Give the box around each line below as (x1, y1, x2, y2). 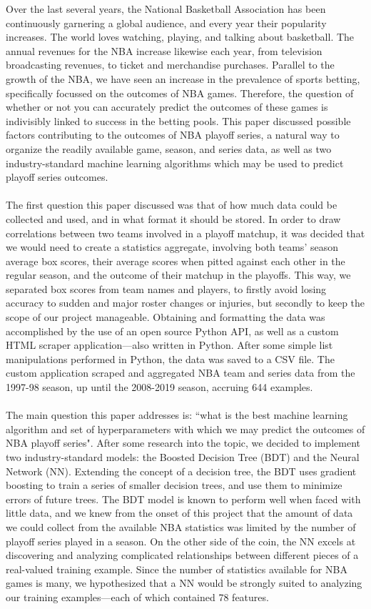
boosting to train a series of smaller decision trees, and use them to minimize (6, 477, 342, 492)
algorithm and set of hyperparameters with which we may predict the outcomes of (6, 421, 365, 436)
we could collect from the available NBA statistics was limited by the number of (6, 519, 356, 534)
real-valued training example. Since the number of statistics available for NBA (6, 561, 347, 576)
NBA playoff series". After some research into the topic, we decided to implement (6, 435, 360, 450)
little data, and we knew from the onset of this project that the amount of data (6, 505, 353, 520)
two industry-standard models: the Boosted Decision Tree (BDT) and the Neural (6, 450, 360, 464)
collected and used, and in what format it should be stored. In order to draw (6, 211, 341, 226)
